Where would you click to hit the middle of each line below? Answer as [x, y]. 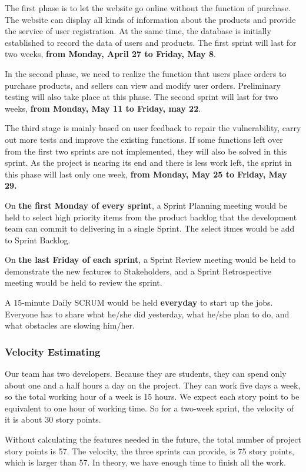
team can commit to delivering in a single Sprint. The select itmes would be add [150, 228]
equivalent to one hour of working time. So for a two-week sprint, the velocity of [149, 408]
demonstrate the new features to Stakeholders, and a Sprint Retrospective [138, 271]
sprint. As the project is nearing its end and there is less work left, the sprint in [148, 163]
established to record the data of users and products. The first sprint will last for [151, 42]
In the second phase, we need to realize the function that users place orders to [146, 73]
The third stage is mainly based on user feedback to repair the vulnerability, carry [153, 128]
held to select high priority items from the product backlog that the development [151, 217]
